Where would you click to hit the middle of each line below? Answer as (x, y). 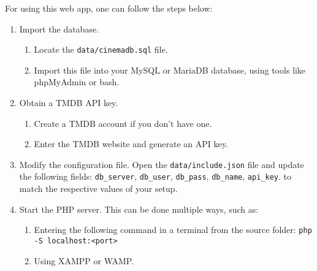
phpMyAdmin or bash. (77, 82)
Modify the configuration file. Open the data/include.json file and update (162, 164)
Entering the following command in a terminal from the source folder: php (173, 230)
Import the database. (59, 29)
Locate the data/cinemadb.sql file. (101, 49)
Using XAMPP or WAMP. (84, 260)
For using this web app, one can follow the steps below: (109, 8)
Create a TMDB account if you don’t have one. (123, 123)
